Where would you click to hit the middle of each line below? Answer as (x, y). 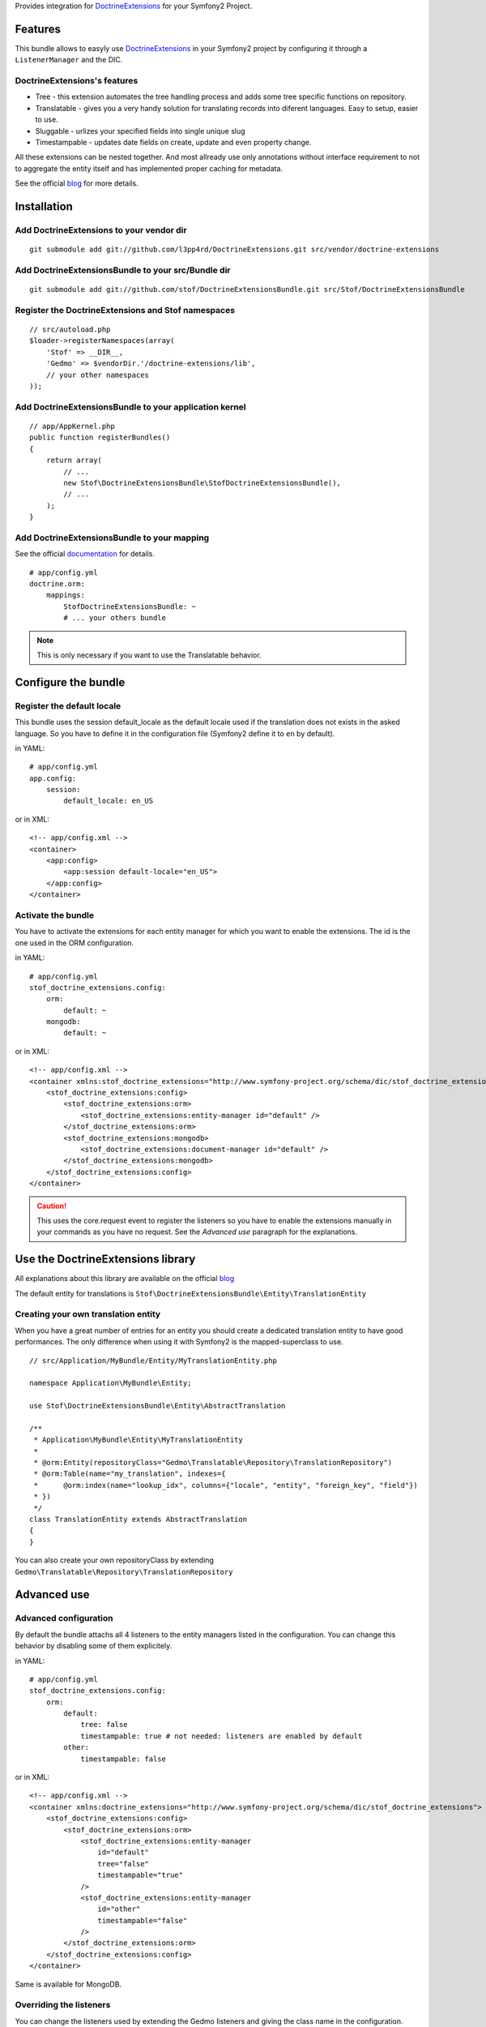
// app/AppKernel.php (72, 426)
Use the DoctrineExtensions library (105, 1260)
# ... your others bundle (115, 618)
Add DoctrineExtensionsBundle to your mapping (112, 538)
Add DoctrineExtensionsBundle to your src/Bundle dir (123, 270)
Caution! (52, 1206)
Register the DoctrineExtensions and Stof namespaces (125, 310)
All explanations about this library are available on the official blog (125, 1279)
